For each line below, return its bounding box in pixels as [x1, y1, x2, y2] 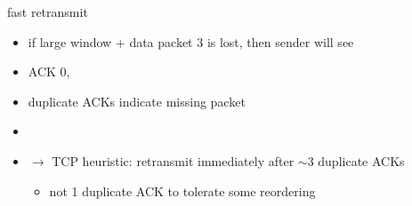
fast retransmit [7, 3, 88, 20]
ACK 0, [28, 62, 70, 81]
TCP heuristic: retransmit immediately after [52, 151, 295, 170]
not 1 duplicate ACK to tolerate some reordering [49, 181, 316, 200]
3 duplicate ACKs [307, 151, 405, 170]
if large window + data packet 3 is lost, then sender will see [28, 32, 354, 51]
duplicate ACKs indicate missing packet [28, 91, 246, 110]
